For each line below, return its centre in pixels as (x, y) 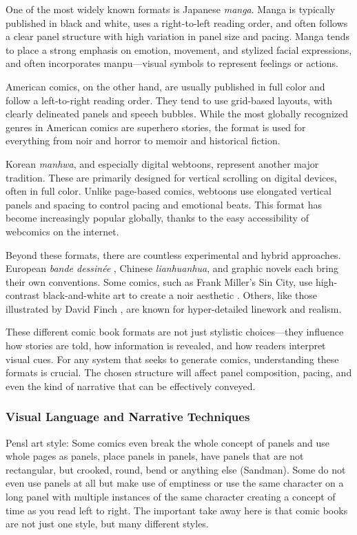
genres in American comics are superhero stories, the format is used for (156, 127)
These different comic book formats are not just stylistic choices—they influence (175, 332)
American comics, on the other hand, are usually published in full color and (165, 86)
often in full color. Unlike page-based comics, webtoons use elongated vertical (169, 191)
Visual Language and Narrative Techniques (128, 417)
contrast (23, 295)
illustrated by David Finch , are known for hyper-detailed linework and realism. (174, 308)
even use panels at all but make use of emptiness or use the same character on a (175, 483)
